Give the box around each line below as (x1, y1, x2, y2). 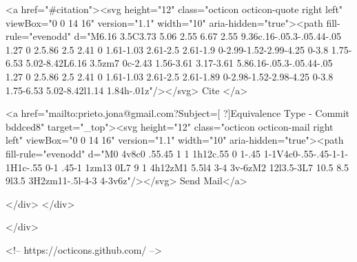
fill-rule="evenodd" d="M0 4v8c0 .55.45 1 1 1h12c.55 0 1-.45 (6, 146, 261, 160)
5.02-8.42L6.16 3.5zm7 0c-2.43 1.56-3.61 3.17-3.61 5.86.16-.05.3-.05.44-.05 (25, 56, 333, 70)
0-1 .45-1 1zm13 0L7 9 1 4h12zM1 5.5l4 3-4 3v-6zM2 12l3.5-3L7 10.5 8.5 (45, 160, 349, 174)
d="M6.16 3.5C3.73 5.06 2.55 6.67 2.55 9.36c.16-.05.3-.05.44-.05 (74, 29, 342, 43)
